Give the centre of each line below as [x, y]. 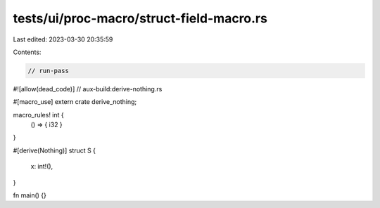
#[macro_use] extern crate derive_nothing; [75, 102]
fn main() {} [30, 195]
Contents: [27, 52]
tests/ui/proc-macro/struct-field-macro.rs [140, 18]
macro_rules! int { [39, 115]
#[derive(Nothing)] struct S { [55, 150]
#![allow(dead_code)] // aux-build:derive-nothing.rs [88, 89]
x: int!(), [42, 167]
